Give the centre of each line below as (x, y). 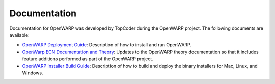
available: (20, 35)
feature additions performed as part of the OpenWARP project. (88, 59)
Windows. (33, 73)
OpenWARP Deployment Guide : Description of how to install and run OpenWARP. (107, 45)
